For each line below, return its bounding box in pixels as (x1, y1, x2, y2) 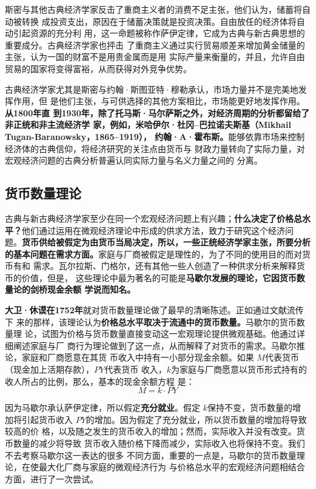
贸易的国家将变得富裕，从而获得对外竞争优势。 (5, 62, 192, 75)
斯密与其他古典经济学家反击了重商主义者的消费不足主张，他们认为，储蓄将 (5, 3, 302, 15)
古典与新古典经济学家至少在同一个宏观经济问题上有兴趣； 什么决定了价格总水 (5, 211, 311, 224)
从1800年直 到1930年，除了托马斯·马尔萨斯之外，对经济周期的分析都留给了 (5, 106, 310, 119)
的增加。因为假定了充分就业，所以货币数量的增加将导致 (86, 413, 307, 425)
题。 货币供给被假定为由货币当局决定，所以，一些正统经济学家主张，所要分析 (5, 236, 311, 248)
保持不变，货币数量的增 (207, 401, 301, 414)
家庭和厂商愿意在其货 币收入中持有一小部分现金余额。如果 (21, 351, 254, 364)
